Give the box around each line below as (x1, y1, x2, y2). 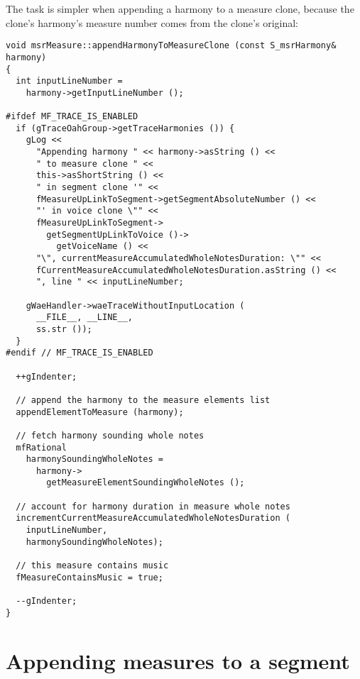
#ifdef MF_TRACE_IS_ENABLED (6, 111, 138, 122)
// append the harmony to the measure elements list (16, 394, 271, 405)
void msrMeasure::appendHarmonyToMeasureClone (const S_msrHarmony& (6, 40, 337, 51)
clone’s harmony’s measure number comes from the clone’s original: (6, 15, 298, 30)
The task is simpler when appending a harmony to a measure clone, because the (6, 1, 354, 16)
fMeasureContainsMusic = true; (16, 572, 163, 583)
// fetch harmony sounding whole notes (16, 430, 204, 441)
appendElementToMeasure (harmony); (16, 407, 184, 417)
